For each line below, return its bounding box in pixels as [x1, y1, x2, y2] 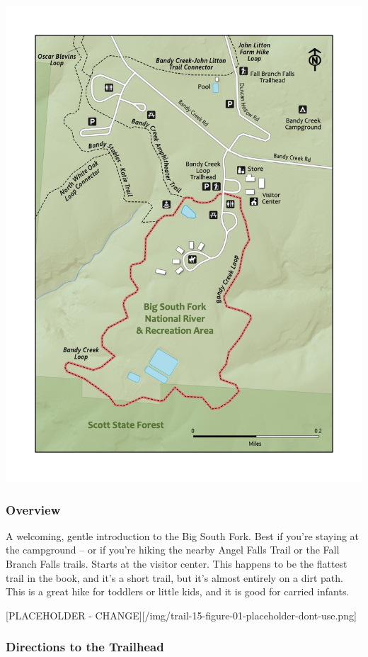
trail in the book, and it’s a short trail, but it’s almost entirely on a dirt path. [6, 570, 343, 585]
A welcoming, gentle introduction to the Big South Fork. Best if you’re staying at [6, 528, 360, 543]
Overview [6, 500, 61, 518]
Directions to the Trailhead [6, 638, 164, 656]
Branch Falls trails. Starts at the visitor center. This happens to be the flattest [6, 556, 347, 571]
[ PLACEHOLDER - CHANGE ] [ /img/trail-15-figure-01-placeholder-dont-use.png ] [6, 607, 357, 622]
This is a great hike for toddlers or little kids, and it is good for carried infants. [6, 584, 350, 599]
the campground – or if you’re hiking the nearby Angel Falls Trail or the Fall [6, 542, 340, 557]
